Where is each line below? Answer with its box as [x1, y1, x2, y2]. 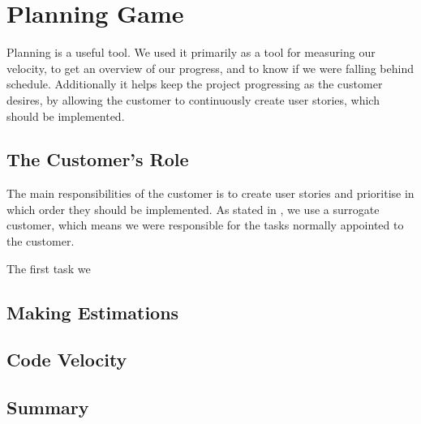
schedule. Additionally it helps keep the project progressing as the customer [6, 75, 383, 92]
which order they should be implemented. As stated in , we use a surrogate [6, 200, 380, 217]
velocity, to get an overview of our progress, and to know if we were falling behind [6, 59, 415, 76]
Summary [6, 395, 89, 420]
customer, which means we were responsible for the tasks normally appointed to [6, 216, 404, 233]
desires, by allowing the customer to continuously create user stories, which [6, 91, 380, 108]
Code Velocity [6, 347, 127, 372]
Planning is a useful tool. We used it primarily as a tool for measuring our [6, 44, 376, 61]
